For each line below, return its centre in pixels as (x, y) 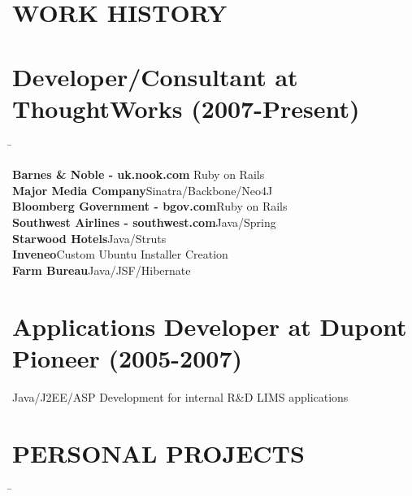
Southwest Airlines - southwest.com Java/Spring (144, 222)
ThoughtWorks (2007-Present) (186, 108)
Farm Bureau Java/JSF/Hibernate (102, 270)
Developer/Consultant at (155, 76)
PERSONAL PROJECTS (158, 452)
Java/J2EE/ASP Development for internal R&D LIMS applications (180, 396)
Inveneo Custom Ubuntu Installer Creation (120, 254)
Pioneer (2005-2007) (127, 357)
